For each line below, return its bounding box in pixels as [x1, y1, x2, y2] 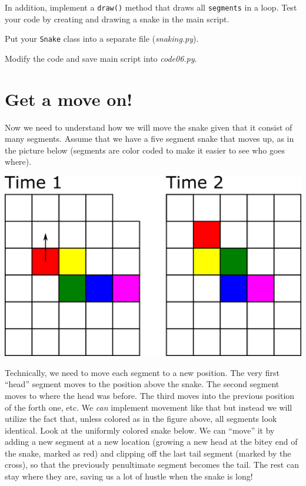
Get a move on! [5, 86, 133, 111]
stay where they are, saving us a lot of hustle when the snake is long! [5, 470, 253, 482]
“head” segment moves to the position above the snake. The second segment [5, 378, 280, 390]
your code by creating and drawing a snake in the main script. [5, 12, 229, 25]
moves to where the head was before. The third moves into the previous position [5, 389, 295, 401]
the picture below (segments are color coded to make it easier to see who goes [5, 144, 285, 156]
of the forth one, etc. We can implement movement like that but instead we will [5, 401, 292, 413]
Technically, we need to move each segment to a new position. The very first [5, 366, 280, 378]
